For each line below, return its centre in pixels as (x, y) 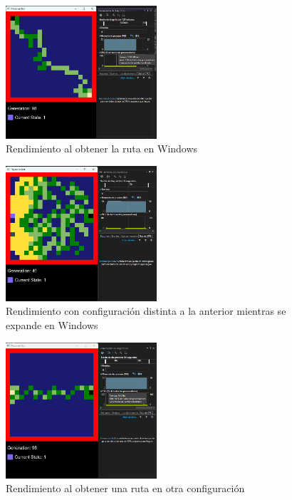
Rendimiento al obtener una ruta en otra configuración (125, 488)
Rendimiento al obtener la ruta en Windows (102, 149)
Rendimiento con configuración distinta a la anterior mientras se (146, 311)
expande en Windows (52, 325)
